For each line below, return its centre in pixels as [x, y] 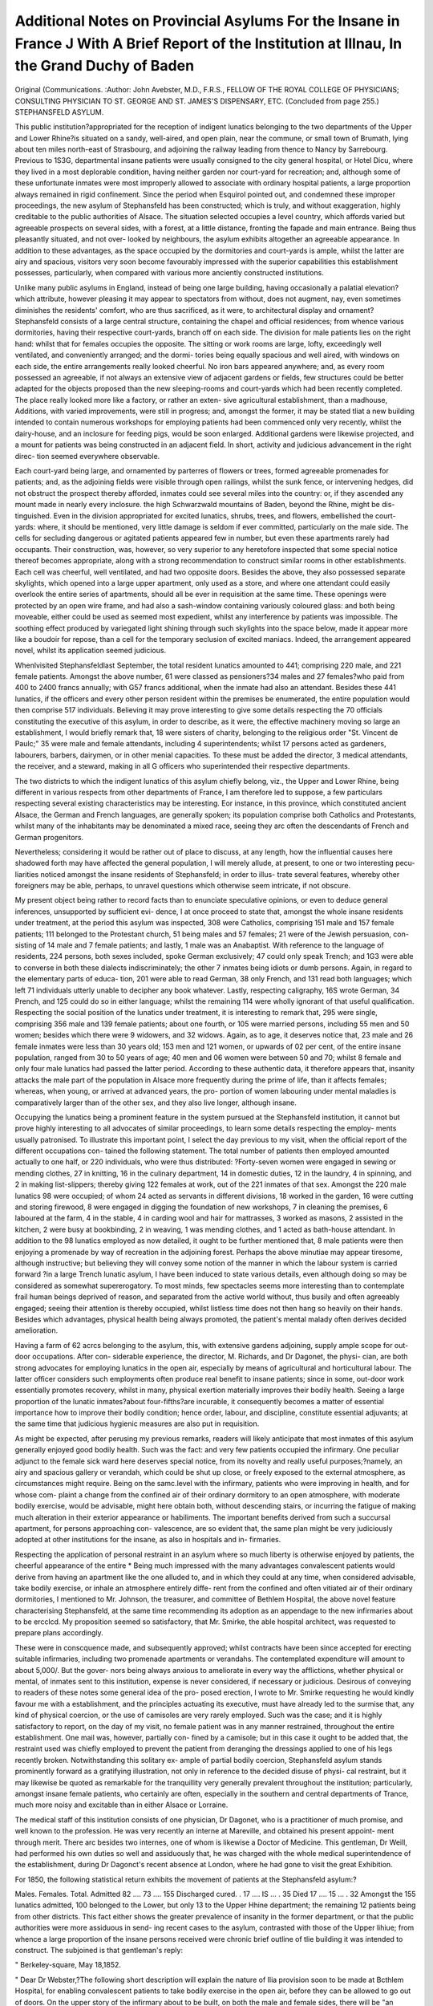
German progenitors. [49, 837]
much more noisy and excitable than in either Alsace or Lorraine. [121, 1805]
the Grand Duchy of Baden [105, 66]
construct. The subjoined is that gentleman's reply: [99, 1951]
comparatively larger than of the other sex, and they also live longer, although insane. [156, 1102]
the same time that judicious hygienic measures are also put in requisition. [137, 1423]
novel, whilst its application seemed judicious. [91, 651]
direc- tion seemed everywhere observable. [87, 456]
